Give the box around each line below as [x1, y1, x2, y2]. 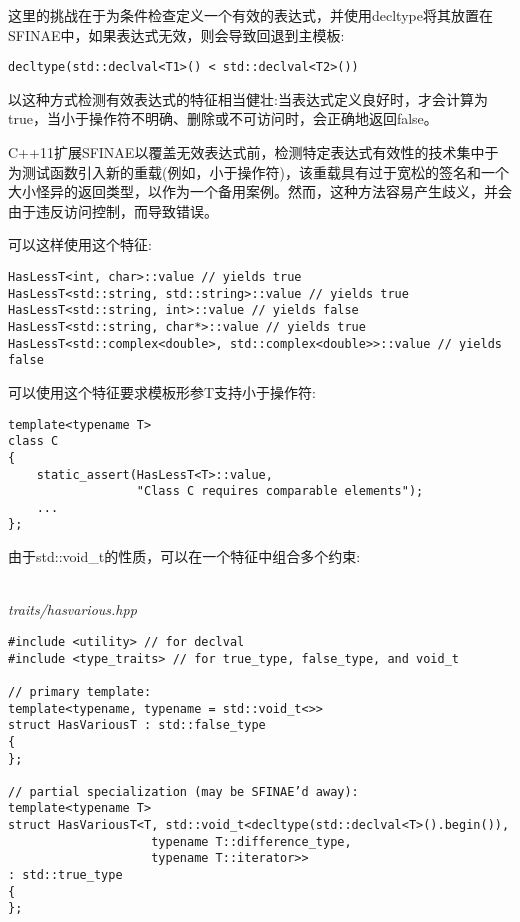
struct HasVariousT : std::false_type [8, 718, 266, 733]
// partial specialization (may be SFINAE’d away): [8, 784, 359, 799]
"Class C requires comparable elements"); [136, 484, 424, 499]
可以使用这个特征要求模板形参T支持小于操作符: [8, 381, 316, 402]
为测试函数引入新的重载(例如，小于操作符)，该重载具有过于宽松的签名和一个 [8, 161, 509, 182]
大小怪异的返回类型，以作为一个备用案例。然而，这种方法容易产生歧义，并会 [8, 181, 512, 202]
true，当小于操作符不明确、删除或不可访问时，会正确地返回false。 [8, 108, 438, 129]
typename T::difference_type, [151, 834, 352, 849]
